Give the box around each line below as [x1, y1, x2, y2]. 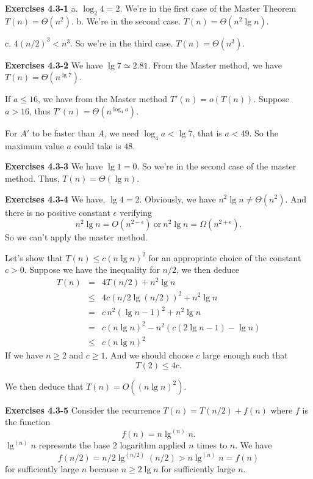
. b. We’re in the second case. [71, 14, 181, 27]
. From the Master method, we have [148, 58, 282, 71]
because [89, 462, 118, 475]
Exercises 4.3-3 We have [5, 160, 103, 173]
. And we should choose [105, 349, 193, 362]
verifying [119, 206, 152, 218]
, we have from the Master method [38, 92, 168, 105]
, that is [192, 126, 222, 139]
